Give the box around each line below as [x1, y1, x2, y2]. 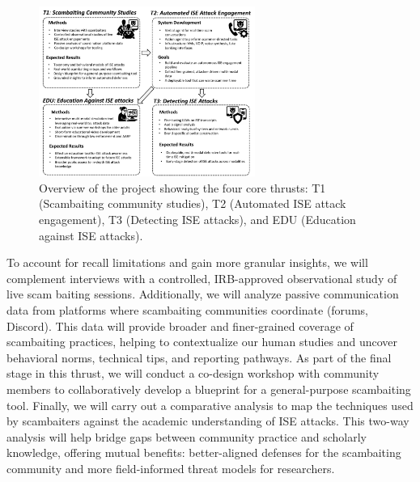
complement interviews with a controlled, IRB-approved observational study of [6, 269, 397, 286]
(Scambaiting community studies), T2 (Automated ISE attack [39, 195, 346, 212]
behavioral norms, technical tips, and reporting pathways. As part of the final [6, 349, 392, 366]
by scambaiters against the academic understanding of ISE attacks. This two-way [6, 412, 409, 429]
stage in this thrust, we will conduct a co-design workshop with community [6, 365, 380, 382]
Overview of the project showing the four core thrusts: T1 [39, 179, 326, 196]
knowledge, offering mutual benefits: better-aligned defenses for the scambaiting [6, 444, 401, 461]
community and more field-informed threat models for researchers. [6, 459, 335, 476]
